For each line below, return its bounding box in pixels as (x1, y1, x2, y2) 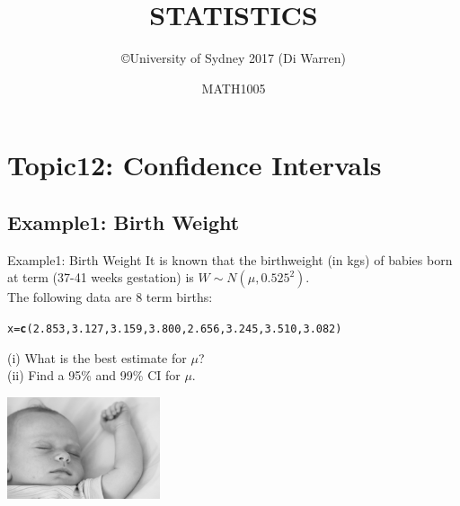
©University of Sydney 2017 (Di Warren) (121, 49, 346, 67)
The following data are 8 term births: (7, 288, 213, 306)
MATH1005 (201, 78, 266, 97)
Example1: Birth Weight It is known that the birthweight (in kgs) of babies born (7, 250, 453, 269)
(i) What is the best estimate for (7, 348, 187, 367)
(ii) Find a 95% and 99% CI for (7, 366, 181, 385)
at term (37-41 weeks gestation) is (7, 268, 194, 287)
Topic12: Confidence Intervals (7, 146, 382, 183)
